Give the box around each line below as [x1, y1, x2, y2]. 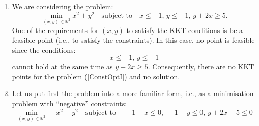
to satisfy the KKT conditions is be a [126, 24, 243, 35]
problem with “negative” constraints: [12, 98, 127, 109]
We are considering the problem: [12, 1, 113, 11]
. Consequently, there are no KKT [148, 61, 254, 72]
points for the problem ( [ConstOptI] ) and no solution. [12, 71, 180, 81]
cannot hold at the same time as [12, 61, 113, 72]
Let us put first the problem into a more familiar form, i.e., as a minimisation [12, 88, 254, 99]
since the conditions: [12, 44, 76, 55]
